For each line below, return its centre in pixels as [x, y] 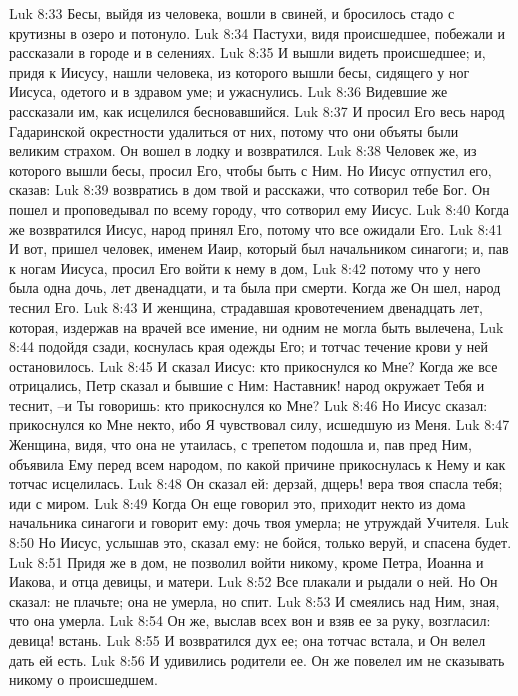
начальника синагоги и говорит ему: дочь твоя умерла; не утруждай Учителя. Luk [259, 522]
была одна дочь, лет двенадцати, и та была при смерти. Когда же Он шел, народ [255, 287]
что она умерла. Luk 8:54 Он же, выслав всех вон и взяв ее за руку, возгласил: [250, 620]
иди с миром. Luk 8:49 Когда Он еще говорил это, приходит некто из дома [237, 502]
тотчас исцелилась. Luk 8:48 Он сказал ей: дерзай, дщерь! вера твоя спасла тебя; [256, 483]
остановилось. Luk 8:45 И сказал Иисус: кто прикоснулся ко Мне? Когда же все [253, 365]
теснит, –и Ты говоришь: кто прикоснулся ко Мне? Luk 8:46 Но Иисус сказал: [248, 404]
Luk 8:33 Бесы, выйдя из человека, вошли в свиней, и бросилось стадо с [232, 13]
